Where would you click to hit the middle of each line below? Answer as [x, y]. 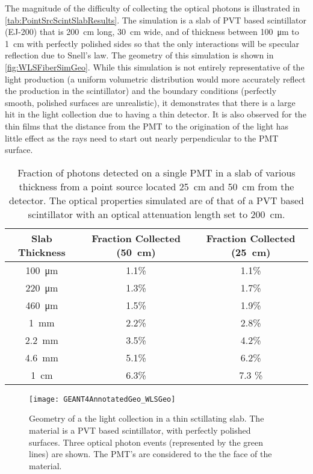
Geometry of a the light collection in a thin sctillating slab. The [147, 418]
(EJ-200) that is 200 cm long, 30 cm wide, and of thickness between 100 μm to [152, 32]
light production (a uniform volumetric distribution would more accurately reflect [155, 79]
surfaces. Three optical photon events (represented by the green [146, 442]
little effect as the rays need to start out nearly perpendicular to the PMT [142, 138]
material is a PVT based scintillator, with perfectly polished [140, 430]
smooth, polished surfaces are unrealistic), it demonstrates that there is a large [150, 102]
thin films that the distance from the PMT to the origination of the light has [147, 126]
